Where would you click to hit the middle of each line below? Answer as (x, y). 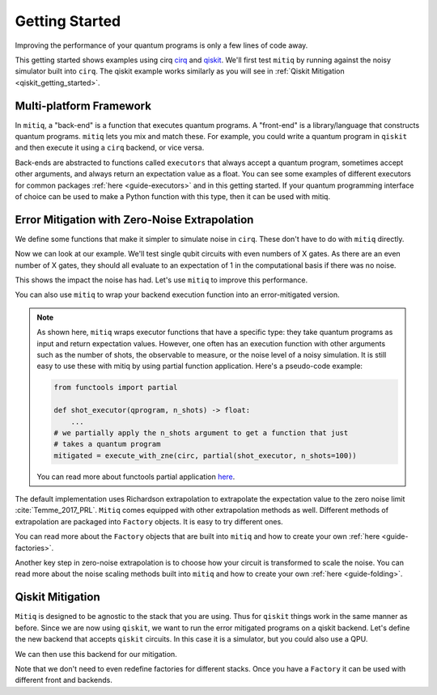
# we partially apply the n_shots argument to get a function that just (201, 432)
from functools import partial (116, 388)
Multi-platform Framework (83, 106)
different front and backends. (64, 680)
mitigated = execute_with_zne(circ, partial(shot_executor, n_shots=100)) (206, 456)
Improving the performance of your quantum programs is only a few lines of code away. (161, 45)
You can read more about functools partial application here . (136, 477)
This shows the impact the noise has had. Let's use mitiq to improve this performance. (161, 280)
